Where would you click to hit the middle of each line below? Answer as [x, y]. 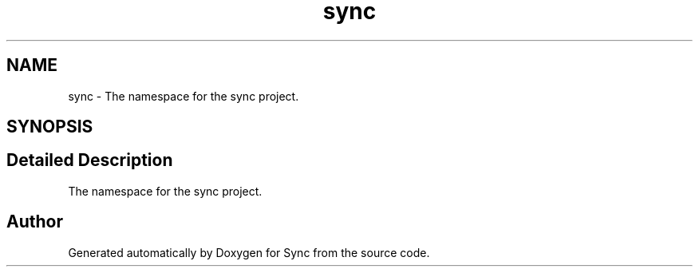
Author [35, 222]
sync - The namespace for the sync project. [184, 96]
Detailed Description [90, 160]
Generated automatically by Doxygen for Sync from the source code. [249, 252]
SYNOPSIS [50, 127]
